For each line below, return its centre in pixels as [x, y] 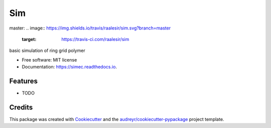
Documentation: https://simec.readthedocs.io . [70, 67]
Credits [21, 107]
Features [23, 81]
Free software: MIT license [49, 59]
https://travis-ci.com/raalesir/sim [95, 39]
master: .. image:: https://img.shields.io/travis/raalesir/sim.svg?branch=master [90, 28]
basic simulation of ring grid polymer [47, 50]
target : [29, 39]
